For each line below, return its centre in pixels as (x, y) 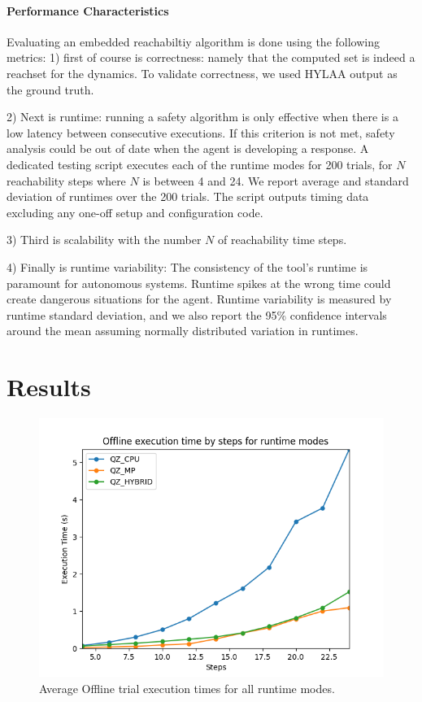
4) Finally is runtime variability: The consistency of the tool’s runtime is (187, 266)
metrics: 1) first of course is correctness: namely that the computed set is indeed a (211, 57)
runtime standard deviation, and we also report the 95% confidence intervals (197, 314)
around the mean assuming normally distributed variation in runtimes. (183, 331)
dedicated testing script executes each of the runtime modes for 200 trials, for (200, 164)
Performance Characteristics (88, 10)
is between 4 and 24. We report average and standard (276, 180)
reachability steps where (66, 180)
